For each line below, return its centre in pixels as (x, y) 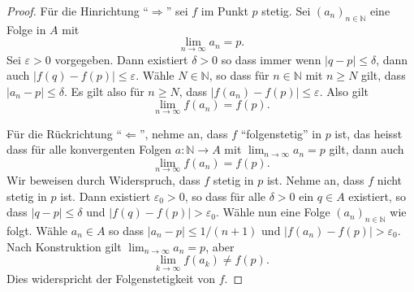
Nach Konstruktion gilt (64, 246)
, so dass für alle (225, 196)
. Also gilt (344, 91)
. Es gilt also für (104, 91)
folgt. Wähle (37, 230)
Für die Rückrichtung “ (65, 133)
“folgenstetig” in (281, 133)
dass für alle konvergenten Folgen (89, 149)
